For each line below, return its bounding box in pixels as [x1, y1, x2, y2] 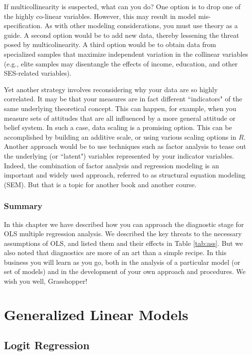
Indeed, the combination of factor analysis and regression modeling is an [4, 160, 219, 170]
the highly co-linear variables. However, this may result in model [4, 11, 196, 21]
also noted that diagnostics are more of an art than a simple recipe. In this [4, 247, 227, 258]
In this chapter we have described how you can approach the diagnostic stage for [4, 219, 244, 229]
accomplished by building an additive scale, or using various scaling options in [4, 131, 236, 142]
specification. [4, 20, 43, 31]
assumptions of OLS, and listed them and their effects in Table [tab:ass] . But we [4, 238, 243, 248]
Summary [4, 200, 43, 212]
